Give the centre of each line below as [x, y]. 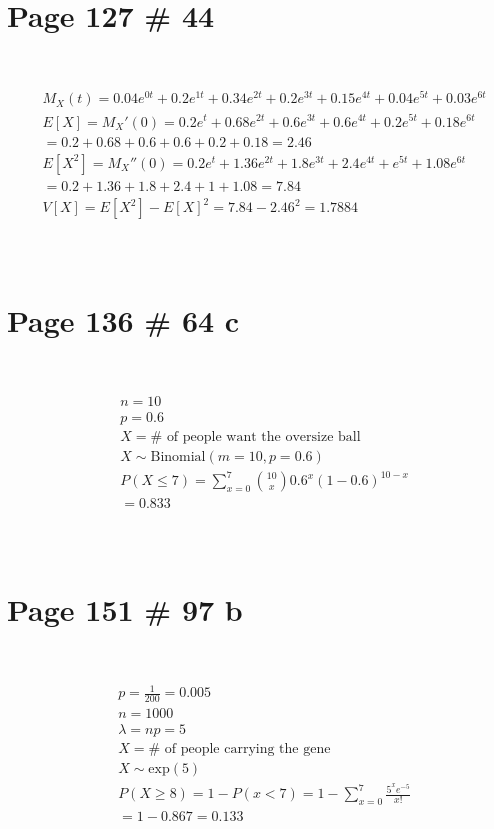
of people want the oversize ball [263, 436]
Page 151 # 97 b [125, 609]
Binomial [178, 456]
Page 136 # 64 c [123, 319]
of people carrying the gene [247, 748]
